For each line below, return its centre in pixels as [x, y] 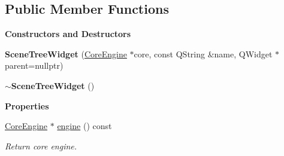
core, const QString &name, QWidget [203, 53]
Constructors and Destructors [68, 34]
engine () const [84, 126]
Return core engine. [41, 146]
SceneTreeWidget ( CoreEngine [66, 53]
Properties [27, 105]
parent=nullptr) [34, 65]
